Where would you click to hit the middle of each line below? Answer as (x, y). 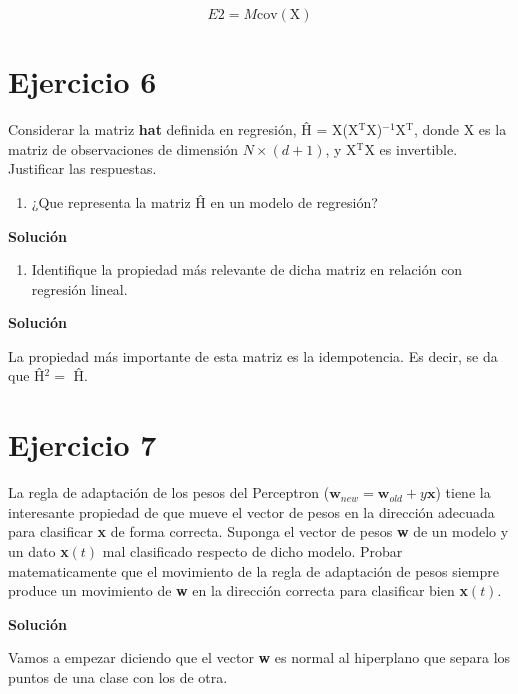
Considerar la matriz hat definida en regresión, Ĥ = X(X (183, 129)
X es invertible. (411, 148)
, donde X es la (460, 129)
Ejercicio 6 (82, 81)
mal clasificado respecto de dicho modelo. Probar (252, 550)
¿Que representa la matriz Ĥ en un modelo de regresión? (204, 201)
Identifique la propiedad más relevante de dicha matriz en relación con (247, 269)
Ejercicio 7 (82, 444)
